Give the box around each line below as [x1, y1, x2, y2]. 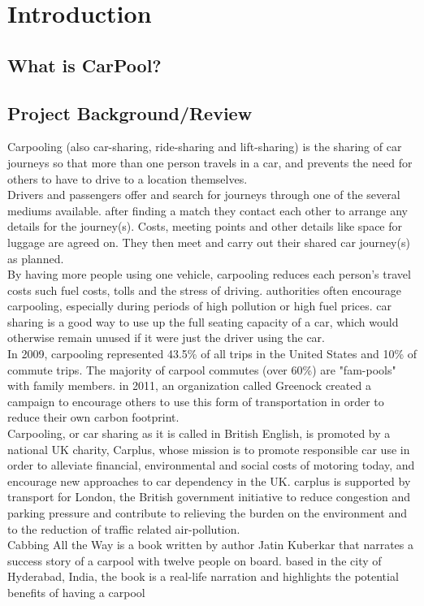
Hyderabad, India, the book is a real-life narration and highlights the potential [7, 568, 399, 585]
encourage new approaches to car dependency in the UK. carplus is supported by [7, 472, 411, 489]
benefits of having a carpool [7, 583, 145, 600]
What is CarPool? [7, 52, 162, 77]
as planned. [7, 249, 64, 266]
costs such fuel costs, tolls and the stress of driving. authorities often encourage [7, 281, 402, 298]
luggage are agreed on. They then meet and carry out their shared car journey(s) [7, 233, 410, 250]
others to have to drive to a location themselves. [7, 170, 248, 187]
